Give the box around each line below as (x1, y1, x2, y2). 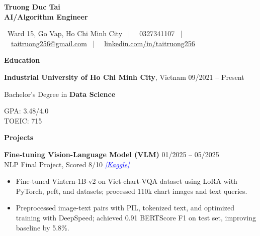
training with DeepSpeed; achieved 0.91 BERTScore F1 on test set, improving (16, 212, 256, 222)
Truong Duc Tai (4, 2, 60, 12)
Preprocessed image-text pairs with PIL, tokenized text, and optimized (16, 202, 234, 213)
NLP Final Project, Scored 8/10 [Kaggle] (4, 159, 130, 169)
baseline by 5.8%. (16, 222, 69, 232)
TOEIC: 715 (4, 115, 42, 126)
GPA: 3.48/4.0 (4, 105, 49, 116)
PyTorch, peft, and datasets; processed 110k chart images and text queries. (16, 185, 247, 196)
